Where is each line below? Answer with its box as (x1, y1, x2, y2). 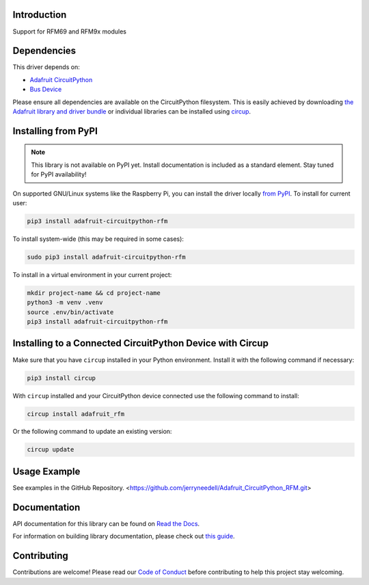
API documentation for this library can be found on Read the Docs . (12, 519, 200, 528)
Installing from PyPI (12, 125, 98, 137)
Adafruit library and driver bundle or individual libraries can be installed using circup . (12, 107, 251, 116)
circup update (27, 445, 74, 454)
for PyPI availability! (31, 170, 87, 179)
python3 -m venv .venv (27, 298, 103, 307)
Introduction (12, 9, 67, 21)
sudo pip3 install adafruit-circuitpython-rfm (27, 253, 186, 261)
